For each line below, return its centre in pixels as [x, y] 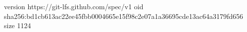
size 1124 [18, 25]
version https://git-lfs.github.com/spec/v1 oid [74, 6]
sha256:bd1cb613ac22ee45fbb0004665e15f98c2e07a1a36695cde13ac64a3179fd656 [124, 16]
